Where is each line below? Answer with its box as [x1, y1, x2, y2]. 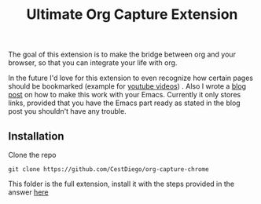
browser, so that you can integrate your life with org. [8, 58, 178, 67]
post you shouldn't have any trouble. [8, 107, 127, 116]
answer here [8, 188, 49, 197]
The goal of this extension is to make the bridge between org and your [8, 49, 236, 60]
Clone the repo [8, 151, 57, 159]
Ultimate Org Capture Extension [26, 5, 238, 24]
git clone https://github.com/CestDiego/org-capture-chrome [8, 166, 210, 173]
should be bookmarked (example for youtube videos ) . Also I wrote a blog [8, 82, 246, 91]
